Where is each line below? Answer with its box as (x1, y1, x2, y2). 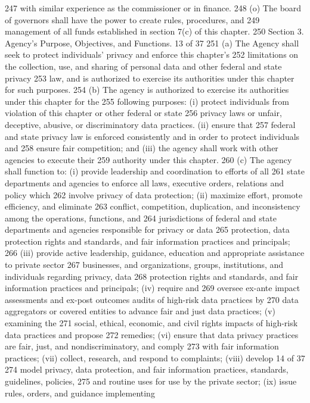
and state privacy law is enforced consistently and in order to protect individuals (5, 130, 300, 142)
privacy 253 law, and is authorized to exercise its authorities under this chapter (5, 71, 294, 84)
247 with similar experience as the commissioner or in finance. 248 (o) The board (5, 2, 302, 14)
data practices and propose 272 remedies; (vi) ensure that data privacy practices (5, 328, 299, 340)
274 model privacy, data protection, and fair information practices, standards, (5, 363, 289, 376)
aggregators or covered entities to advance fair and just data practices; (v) (5, 305, 275, 317)
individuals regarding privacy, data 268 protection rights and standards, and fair (5, 270, 299, 282)
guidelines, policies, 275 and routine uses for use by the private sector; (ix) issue (5, 375, 297, 387)
